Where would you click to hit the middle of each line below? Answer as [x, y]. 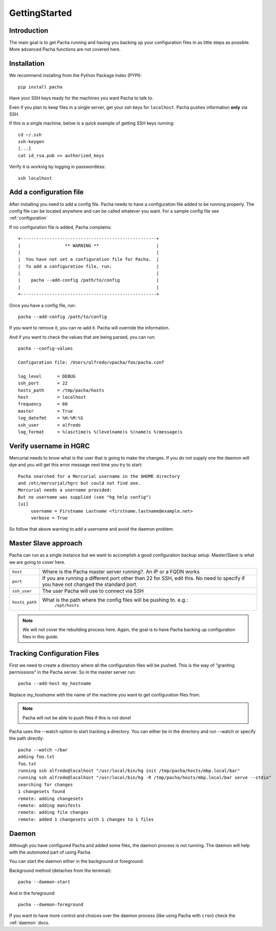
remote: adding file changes [53, 813]
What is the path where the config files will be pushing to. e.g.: [115, 600]
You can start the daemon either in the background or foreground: [77, 861]
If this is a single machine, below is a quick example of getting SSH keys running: [92, 123]
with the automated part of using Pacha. [50, 853]
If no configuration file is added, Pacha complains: [60, 227]
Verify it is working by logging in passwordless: [57, 167]
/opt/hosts [67, 605]
